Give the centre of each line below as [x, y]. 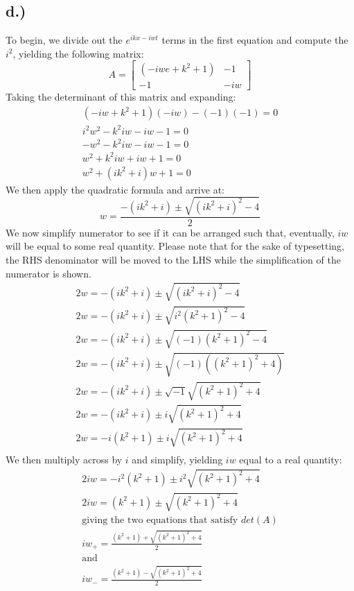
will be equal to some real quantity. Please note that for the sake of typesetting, [175, 246]
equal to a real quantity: [291, 460]
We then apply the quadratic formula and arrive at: [115, 189]
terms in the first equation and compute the [255, 40]
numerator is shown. [48, 273]
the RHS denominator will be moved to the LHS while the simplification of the [173, 260]
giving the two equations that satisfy [160, 521]
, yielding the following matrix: [78, 53]
